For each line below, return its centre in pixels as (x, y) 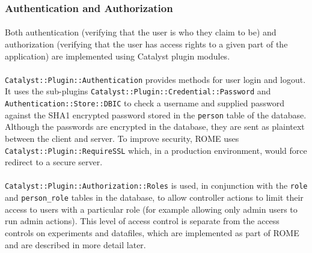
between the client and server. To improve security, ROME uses (122, 139)
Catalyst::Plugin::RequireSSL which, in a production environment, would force (156, 150)
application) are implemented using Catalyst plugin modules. (118, 56)
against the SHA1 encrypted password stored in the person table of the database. (156, 114)
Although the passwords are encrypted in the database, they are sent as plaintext (155, 126)
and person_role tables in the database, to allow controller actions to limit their (154, 197)
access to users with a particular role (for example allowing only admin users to (151, 209)
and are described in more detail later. (75, 244)
